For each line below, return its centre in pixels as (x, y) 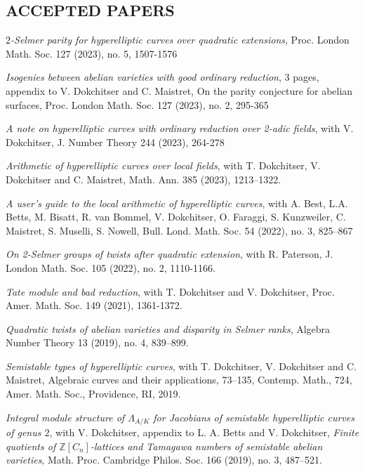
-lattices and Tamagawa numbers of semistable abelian (206, 446)
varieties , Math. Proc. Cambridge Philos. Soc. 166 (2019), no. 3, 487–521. (164, 460)
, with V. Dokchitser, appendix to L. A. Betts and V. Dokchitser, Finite (204, 432)
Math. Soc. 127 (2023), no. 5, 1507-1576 (92, 53)
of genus (24, 432)
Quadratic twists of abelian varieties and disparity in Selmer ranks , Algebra (168, 328)
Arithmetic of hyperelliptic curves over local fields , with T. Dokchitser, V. (163, 165)
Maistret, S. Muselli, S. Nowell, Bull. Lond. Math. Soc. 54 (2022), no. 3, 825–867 (179, 230)
